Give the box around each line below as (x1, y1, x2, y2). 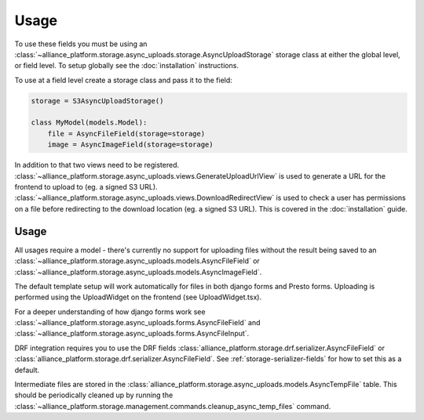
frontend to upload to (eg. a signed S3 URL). (14, 183, 158, 192)
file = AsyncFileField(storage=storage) (47, 129, 206, 138)
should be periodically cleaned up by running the (14, 390, 174, 400)
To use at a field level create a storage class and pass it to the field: (14, 75, 233, 85)
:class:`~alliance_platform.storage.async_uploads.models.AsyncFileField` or (14, 256, 261, 266)
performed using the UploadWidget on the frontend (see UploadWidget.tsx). (14, 292, 262, 302)
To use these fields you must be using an (14, 39, 148, 49)
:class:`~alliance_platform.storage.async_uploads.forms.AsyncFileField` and (14, 318, 261, 328)
